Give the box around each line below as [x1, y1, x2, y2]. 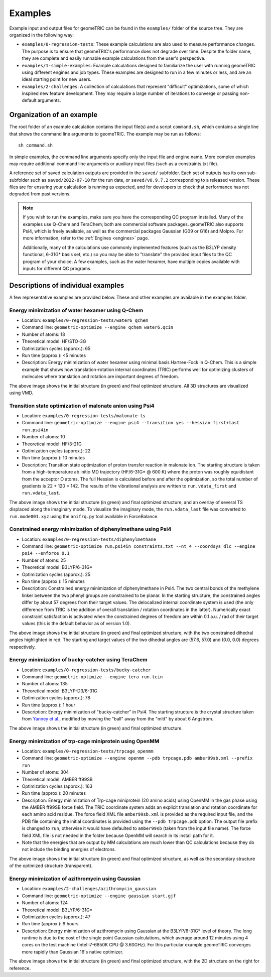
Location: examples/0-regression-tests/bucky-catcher [22, 667, 151, 673]
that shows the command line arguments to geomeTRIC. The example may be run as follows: [9, 131, 201, 137]
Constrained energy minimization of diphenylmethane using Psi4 [9, 526, 172, 533]
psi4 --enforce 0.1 [22, 550, 70, 556]
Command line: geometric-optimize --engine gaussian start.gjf [22, 893, 176, 899]
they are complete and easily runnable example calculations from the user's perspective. [22, 55, 206, 61]
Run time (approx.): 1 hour [22, 702, 75, 708]
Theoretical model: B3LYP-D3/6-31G [22, 688, 98, 694]
